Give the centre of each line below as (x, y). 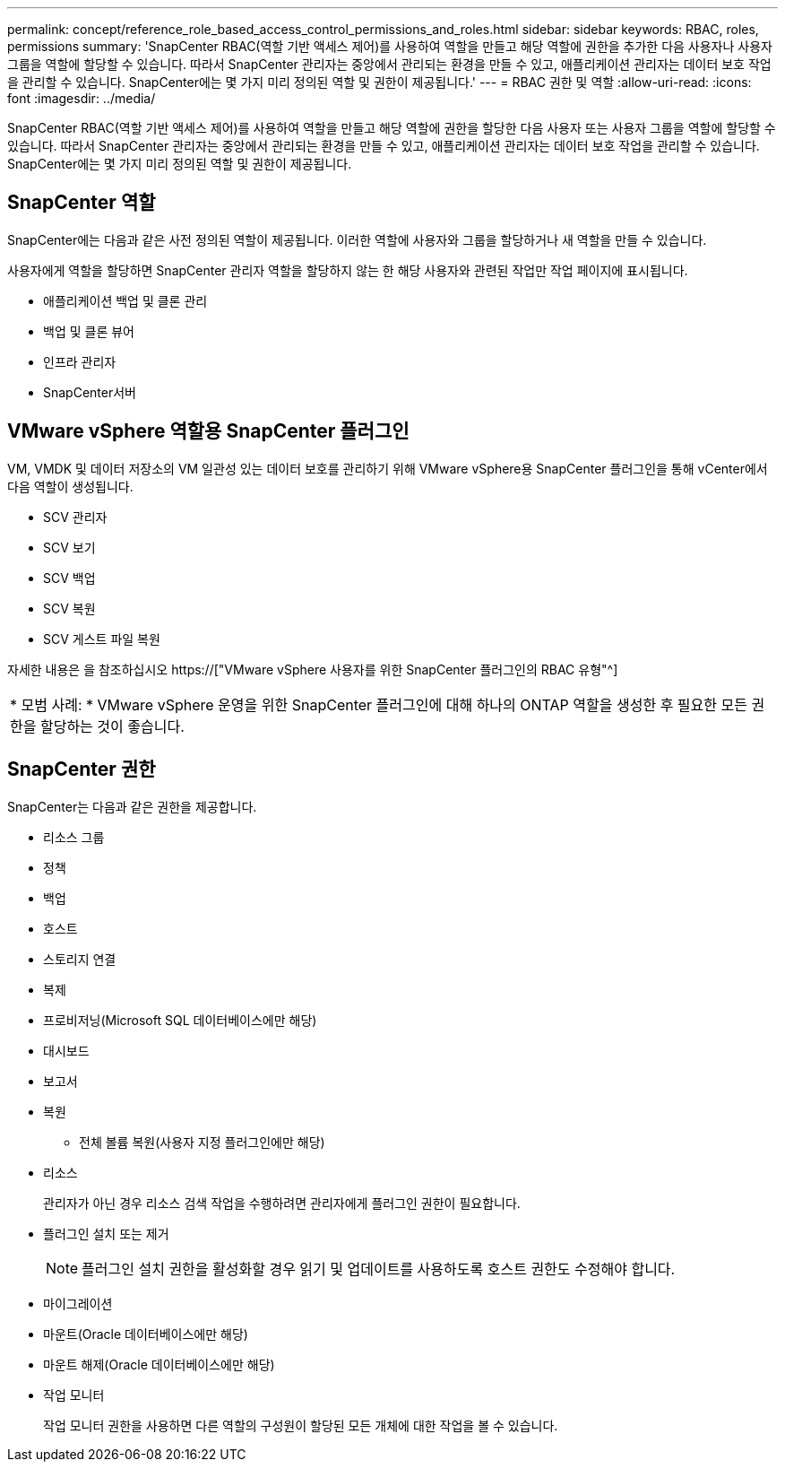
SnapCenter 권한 (82, 769)
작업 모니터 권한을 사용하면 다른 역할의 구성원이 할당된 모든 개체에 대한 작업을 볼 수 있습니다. (301, 1425)
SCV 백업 (69, 578)
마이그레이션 (78, 1303)
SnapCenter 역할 (82, 203)
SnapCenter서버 (90, 392)
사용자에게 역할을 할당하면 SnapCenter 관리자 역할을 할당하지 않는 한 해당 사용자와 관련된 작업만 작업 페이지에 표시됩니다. (348, 270)
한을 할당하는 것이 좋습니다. (97, 726)
